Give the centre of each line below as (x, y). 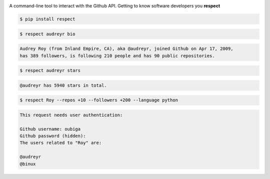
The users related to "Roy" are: (61, 143)
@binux (28, 164)
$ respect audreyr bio (47, 34)
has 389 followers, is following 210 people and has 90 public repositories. (117, 56)
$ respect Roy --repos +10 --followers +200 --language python (99, 100)
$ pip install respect (47, 19)
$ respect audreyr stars (50, 71)
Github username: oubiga (50, 129)
